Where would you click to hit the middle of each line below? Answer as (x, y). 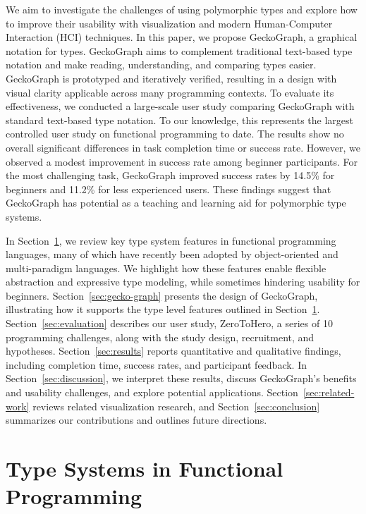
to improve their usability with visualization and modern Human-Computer (169, 23)
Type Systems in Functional (145, 468)
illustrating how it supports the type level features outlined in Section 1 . (163, 309)
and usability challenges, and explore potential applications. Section (152, 392)
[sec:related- (329, 392)
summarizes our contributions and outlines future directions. (136, 420)
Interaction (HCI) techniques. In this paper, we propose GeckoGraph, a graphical (182, 37)
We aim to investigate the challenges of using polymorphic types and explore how (182, 9)
